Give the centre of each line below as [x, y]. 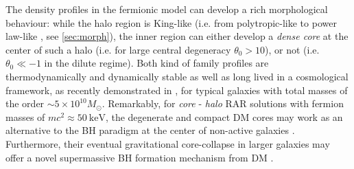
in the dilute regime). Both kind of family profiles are [156, 63]
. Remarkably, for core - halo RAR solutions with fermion [223, 103]
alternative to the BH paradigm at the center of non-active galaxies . [150, 130]
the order [25, 103]
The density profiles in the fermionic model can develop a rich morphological [167, 9]
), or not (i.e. [292, 49]
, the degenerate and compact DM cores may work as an [224, 116]
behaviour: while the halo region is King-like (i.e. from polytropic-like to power [171, 22]
